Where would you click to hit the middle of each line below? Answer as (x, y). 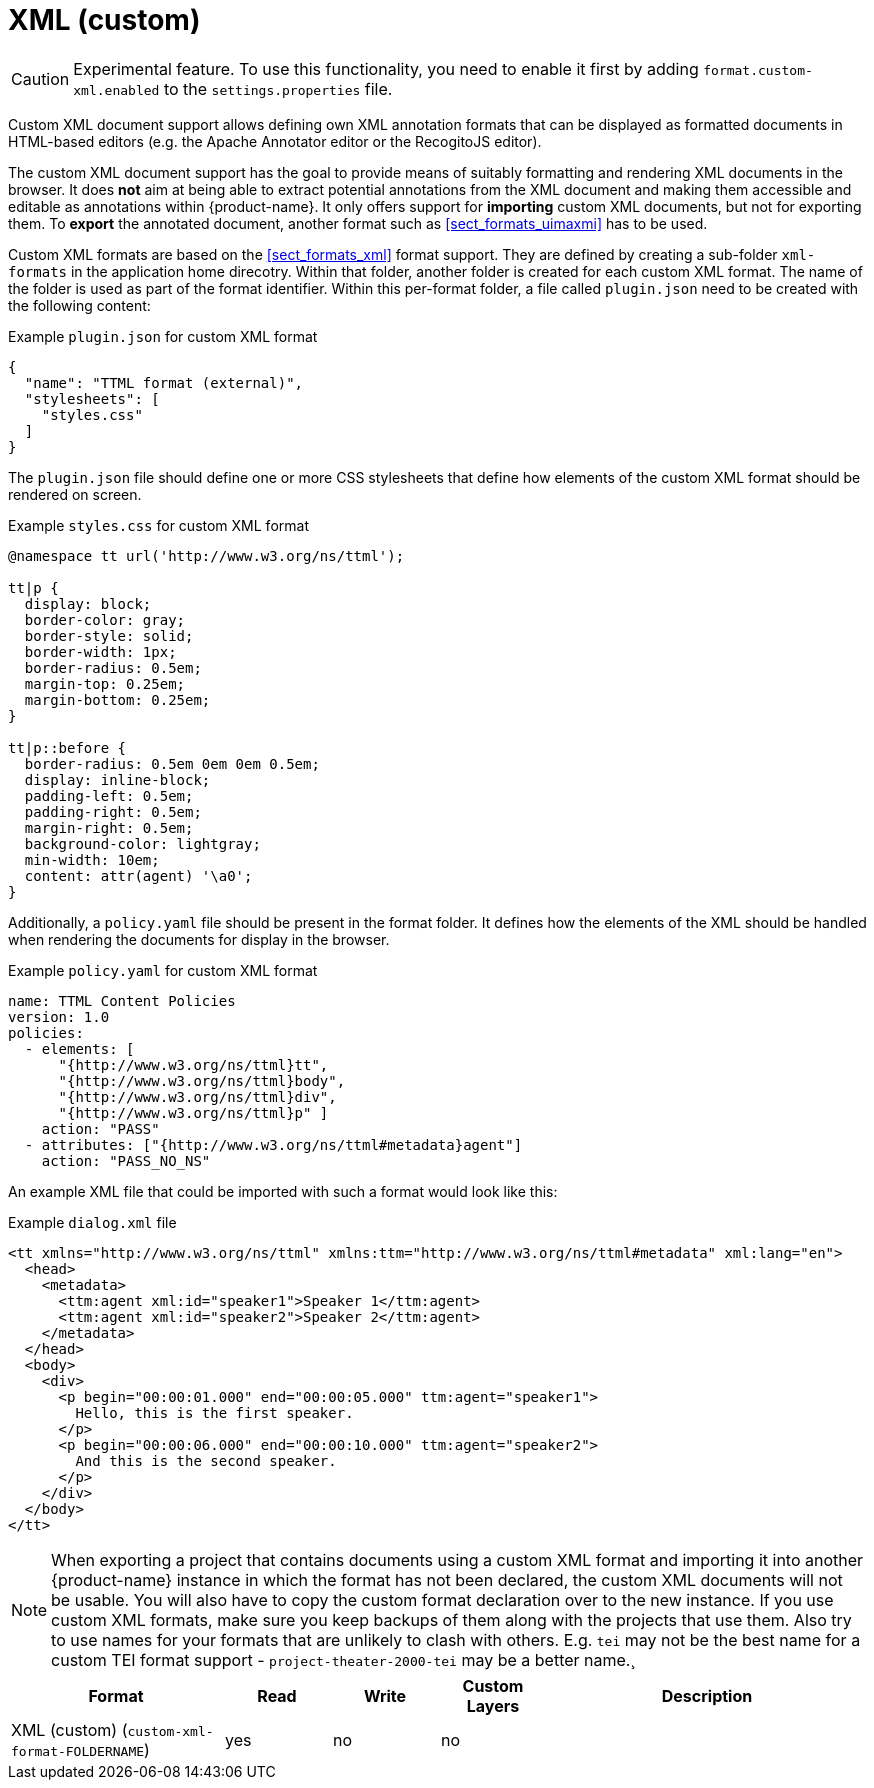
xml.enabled (116, 90)
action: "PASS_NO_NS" (126, 1160)
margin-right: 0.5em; (109, 827)
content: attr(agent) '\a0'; (138, 875)
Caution (40, 78)
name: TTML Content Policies (122, 1000)
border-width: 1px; (100, 651)
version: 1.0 (59, 1016)
